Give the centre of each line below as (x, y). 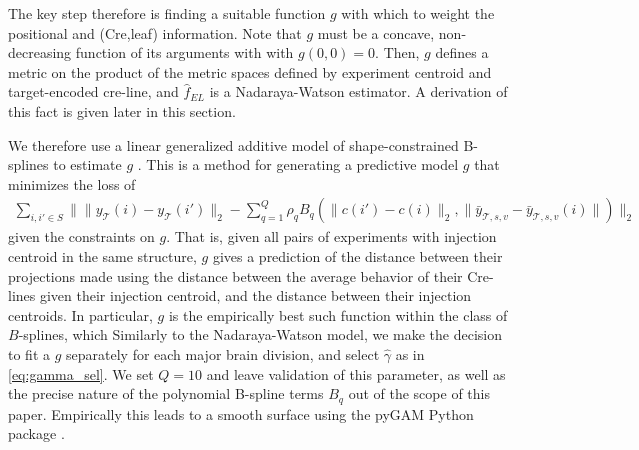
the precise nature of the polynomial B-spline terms (166, 393)
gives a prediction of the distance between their (357, 255)
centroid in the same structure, (102, 255)
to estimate (87, 164)
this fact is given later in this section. (122, 110)
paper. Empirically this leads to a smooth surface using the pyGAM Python (241, 413)
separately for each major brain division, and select (223, 353)
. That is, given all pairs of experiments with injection (331, 236)
